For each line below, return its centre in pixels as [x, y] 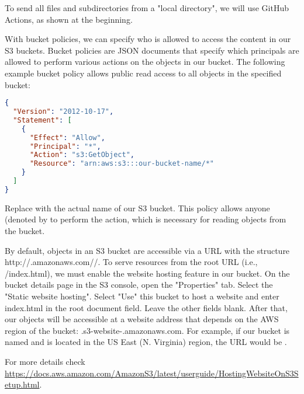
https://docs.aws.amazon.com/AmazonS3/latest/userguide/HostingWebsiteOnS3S [152, 373]
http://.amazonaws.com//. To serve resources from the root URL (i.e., [131, 262]
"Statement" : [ [42, 120]
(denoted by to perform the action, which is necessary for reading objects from [146, 219]
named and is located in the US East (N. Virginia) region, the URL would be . [146, 342]
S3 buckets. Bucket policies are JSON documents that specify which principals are [152, 50]
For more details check [45, 361]
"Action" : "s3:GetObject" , [82, 155]
